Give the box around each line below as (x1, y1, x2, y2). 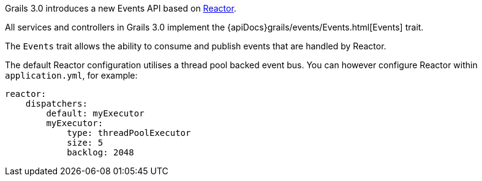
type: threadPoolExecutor (67, 128, 191, 138)
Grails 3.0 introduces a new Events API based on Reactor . (5, 3, 236, 13)
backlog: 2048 (67, 147, 134, 157)
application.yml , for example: (5, 70, 138, 80)
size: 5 (67, 138, 104, 147)
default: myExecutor (46, 108, 145, 118)
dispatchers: (25, 99, 88, 108)
